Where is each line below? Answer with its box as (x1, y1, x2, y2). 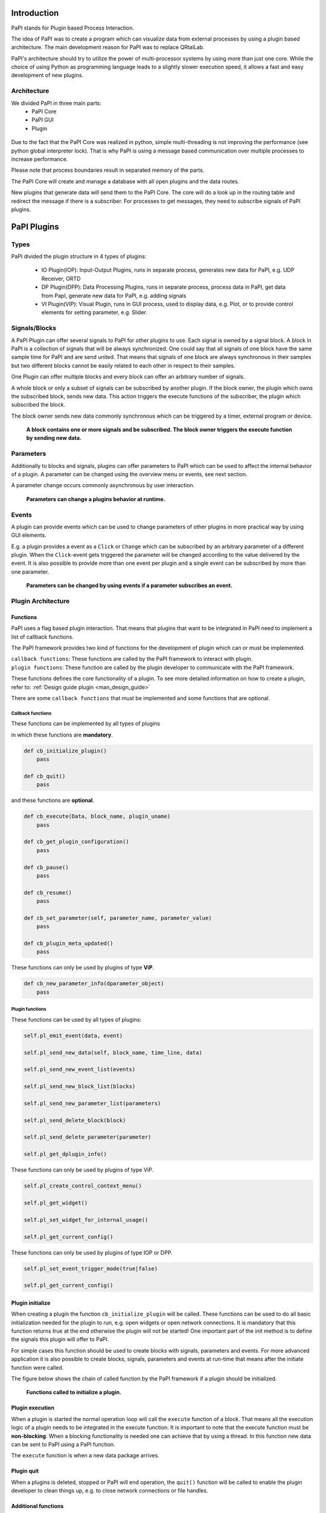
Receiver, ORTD (41, 275, 81, 282)
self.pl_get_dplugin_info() (24, 1150, 107, 1158)
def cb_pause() (24, 864, 69, 871)
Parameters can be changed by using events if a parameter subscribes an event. (26, 582, 233, 589)
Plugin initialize (11, 1299, 51, 1307)
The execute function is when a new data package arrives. (11, 1452, 159, 1459)
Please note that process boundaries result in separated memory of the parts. (11, 166, 205, 174)
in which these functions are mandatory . (11, 731, 113, 738)
